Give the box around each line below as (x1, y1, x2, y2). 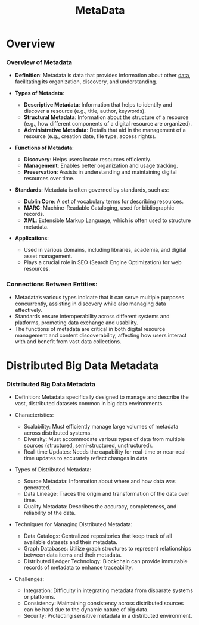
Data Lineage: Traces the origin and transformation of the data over (23, 490, 189, 498)
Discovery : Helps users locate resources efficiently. (23, 156, 152, 163)
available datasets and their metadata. (23, 539, 118, 546)
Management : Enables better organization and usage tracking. (23, 162, 179, 170)
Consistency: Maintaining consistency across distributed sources (23, 599, 184, 607)
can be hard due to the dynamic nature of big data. (23, 606, 149, 613)
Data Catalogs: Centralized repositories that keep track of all (23, 532, 172, 539)
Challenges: (14, 576, 45, 583)
